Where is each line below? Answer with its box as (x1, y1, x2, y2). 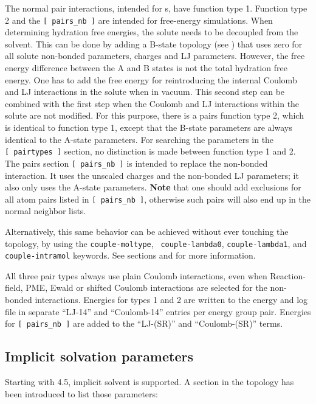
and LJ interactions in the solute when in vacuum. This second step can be (5, 85, 285, 98)
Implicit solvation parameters (5, 347, 194, 366)
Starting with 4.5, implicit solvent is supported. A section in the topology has (5, 375, 294, 388)
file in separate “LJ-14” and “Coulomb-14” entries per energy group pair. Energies (5, 305, 311, 318)
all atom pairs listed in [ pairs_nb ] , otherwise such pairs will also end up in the (5, 192, 311, 205)
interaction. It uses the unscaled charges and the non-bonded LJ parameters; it (5, 169, 299, 181)
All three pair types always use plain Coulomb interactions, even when (5, 269, 267, 282)
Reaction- (270, 269, 306, 282)
